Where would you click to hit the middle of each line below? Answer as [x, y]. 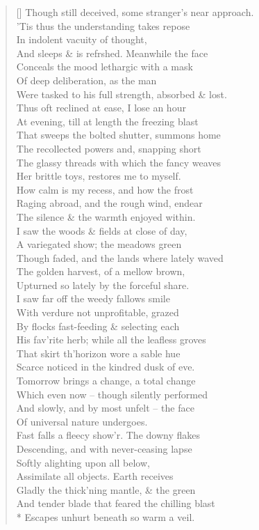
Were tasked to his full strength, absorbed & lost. [122, 94]
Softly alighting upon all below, [83, 462]
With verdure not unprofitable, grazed [98, 312]
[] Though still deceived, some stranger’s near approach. [135, 12]
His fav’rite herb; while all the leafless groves [111, 340]
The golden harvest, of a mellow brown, [101, 271]
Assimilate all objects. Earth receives [95, 476]
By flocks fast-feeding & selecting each [98, 326]
